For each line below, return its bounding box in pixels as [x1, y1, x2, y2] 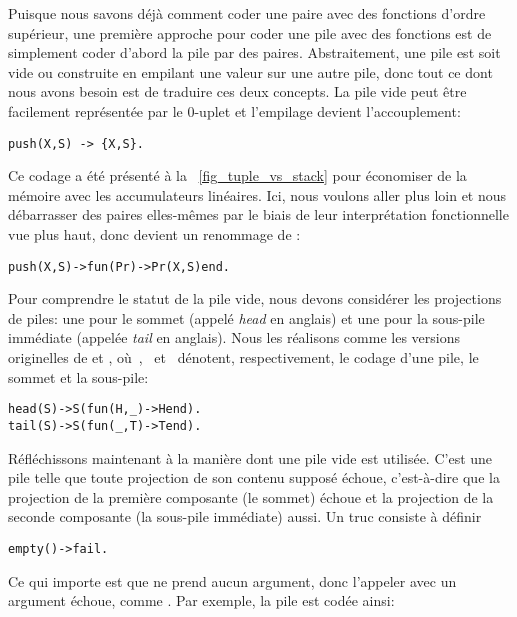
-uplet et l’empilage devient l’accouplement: [194, 100, 461, 121]
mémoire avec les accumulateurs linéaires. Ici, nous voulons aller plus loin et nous [8, 184, 507, 205]
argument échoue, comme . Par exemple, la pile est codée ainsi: [8, 590, 395, 611]
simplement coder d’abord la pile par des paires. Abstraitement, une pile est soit [8, 42, 501, 63]
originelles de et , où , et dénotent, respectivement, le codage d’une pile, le [8, 347, 479, 368]
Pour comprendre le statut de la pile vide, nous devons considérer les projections [8, 288, 502, 309]
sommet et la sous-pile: [8, 366, 149, 387]
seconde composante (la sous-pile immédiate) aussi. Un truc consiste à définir [8, 506, 482, 527]
